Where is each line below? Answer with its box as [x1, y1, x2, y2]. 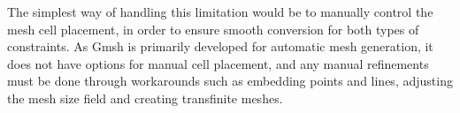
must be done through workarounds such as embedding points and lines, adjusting [7, 72, 453, 90]
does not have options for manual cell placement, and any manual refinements [7, 54, 429, 72]
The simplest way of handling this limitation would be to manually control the [7, 3, 433, 20]
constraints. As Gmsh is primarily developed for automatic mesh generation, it [7, 37, 433, 56]
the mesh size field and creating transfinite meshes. [7, 88, 283, 107]
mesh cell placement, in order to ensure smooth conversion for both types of [7, 19, 419, 38]
